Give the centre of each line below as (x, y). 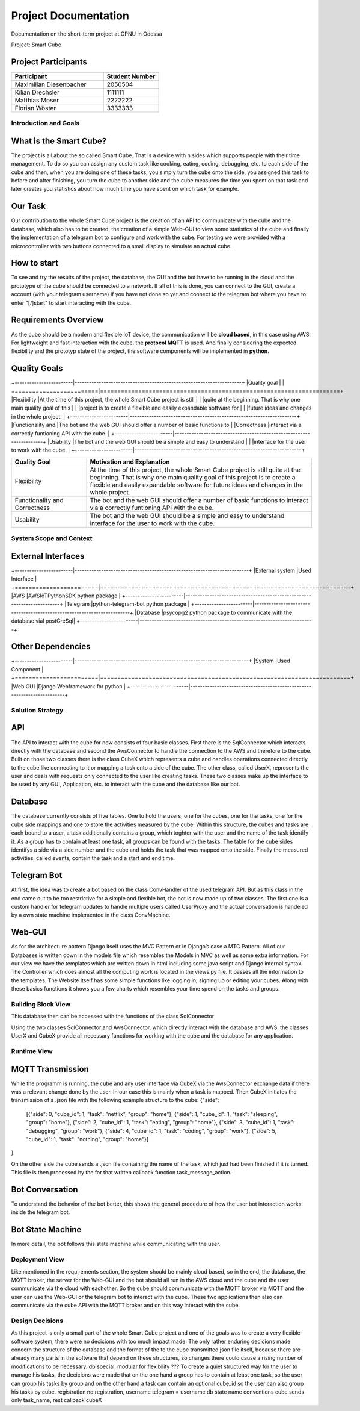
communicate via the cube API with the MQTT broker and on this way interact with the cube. (126, 1305)
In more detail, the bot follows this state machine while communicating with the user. (116, 1244)
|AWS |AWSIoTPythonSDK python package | (66, 596)
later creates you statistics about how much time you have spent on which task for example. (125, 189)
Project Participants (49, 62)
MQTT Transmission (50, 1069)
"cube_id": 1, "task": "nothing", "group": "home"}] (87, 1139)
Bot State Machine (46, 1229)
